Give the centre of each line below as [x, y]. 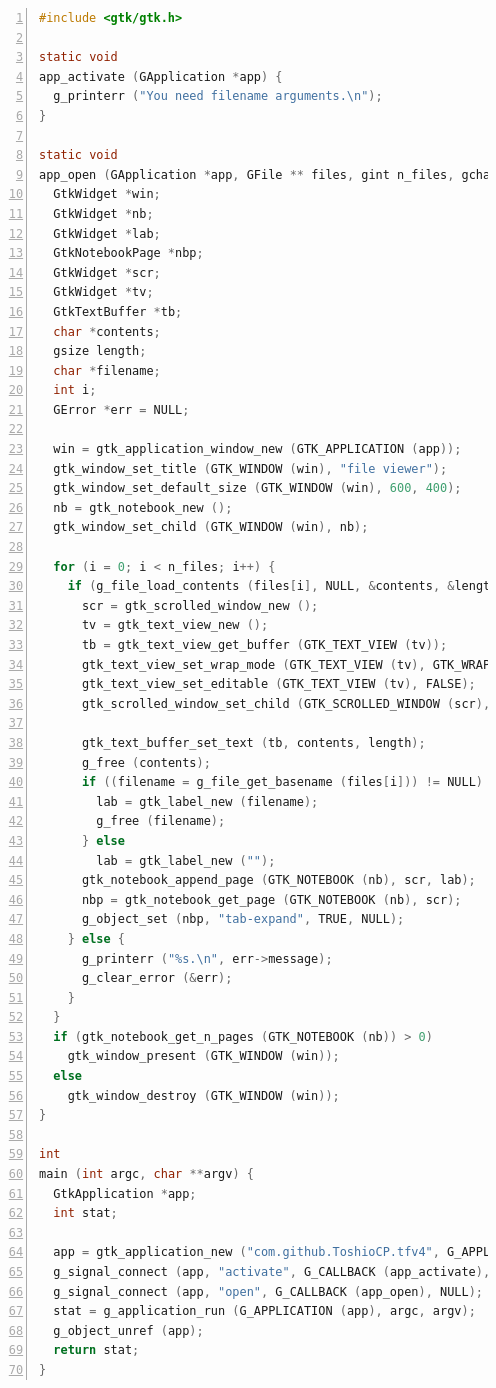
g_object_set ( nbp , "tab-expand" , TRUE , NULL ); [243, 919]
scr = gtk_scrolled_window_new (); [200, 605]
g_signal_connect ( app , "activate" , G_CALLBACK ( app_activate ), [272, 1272]
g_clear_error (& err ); [157, 978]
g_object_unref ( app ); [128, 1330]
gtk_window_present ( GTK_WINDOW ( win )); [203, 1056]
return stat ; [96, 1350]
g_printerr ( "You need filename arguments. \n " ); [218, 96]
